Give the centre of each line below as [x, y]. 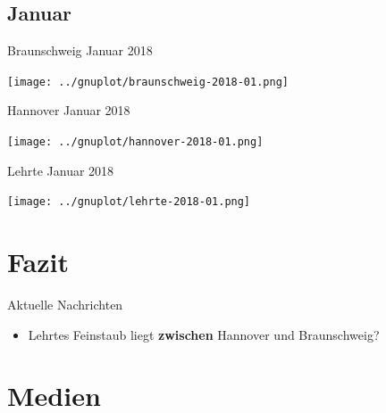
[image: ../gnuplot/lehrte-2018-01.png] [129, 202]
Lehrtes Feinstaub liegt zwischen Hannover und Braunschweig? [204, 334]
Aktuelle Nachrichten [65, 305]
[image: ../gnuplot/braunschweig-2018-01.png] [148, 82]
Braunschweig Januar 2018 [80, 50]
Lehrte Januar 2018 [61, 170]
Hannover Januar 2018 [69, 110]
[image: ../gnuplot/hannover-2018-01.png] [135, 142]
